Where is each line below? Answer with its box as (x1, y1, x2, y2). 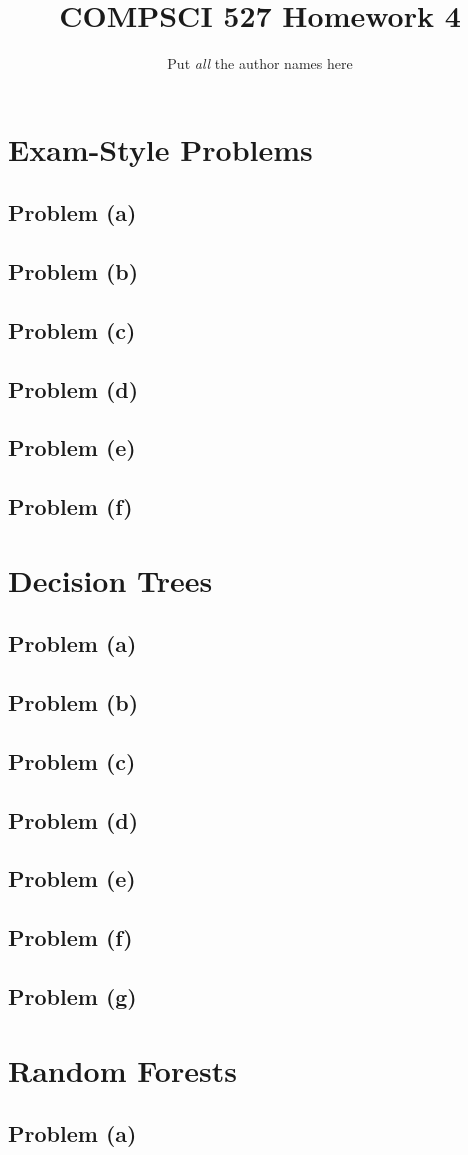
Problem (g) (8, 981, 137, 1012)
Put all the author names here (167, 53, 353, 74)
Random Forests (8, 1049, 237, 1090)
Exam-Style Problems (8, 128, 313, 169)
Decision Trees (8, 559, 213, 600)
